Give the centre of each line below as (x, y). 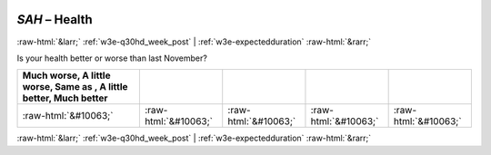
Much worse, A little (66, 75)
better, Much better (65, 98)
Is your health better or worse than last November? (112, 58)
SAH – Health (55, 19)
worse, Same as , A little (75, 87)
